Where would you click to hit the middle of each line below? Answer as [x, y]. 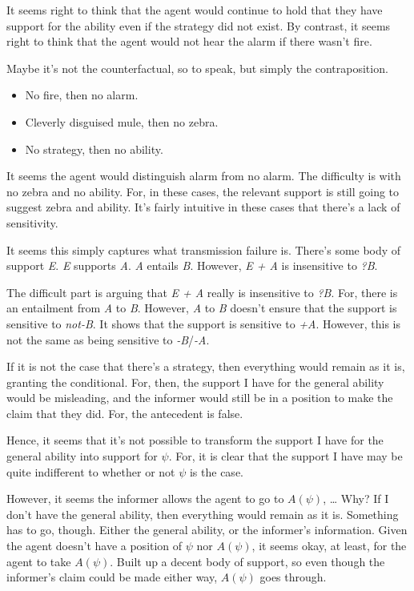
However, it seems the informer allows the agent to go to [145, 499]
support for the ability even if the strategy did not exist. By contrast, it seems [199, 25]
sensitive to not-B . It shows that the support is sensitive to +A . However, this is [204, 323]
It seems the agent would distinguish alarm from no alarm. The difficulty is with [204, 176]
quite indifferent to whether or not [91, 471]
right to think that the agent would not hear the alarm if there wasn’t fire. [189, 41]
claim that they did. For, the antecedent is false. [125, 413]
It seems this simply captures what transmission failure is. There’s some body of [204, 249]
